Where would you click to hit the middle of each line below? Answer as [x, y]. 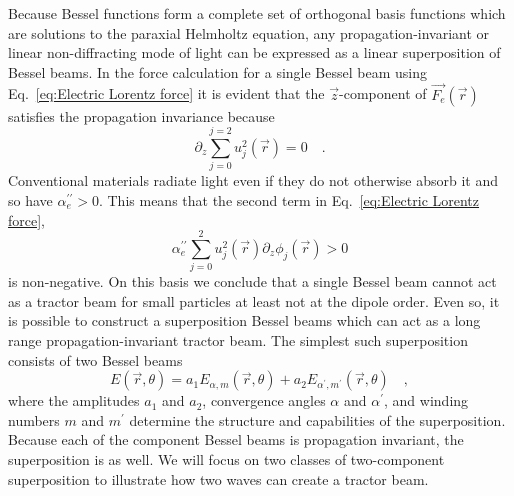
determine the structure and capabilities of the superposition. [317, 419]
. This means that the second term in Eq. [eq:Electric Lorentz [289, 199]
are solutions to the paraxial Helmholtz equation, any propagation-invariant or [249, 32]
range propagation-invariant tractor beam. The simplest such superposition [238, 340]
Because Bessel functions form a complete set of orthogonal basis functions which [257, 13]
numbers [34, 419]
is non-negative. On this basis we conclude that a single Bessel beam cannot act [252, 281]
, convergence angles [264, 400]
